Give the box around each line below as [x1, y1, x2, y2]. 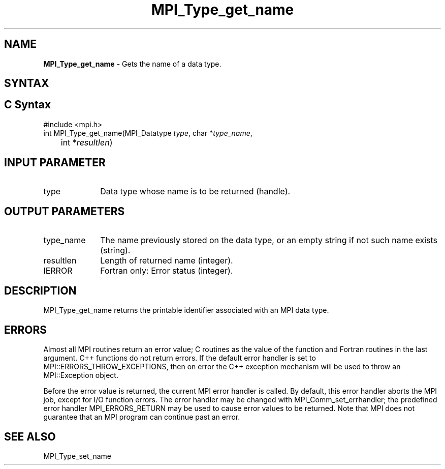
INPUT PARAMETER [4, 156, 106, 169]
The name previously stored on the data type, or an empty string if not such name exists [100, 234, 438, 245]
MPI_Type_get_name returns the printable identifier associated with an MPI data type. [43, 306, 329, 315]
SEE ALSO [4, 430, 56, 443]
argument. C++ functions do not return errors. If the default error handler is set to [43, 354, 316, 363]
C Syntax [4, 98, 51, 111]
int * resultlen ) [60, 137, 113, 148]
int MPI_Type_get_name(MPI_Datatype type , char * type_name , [43, 128, 252, 137]
